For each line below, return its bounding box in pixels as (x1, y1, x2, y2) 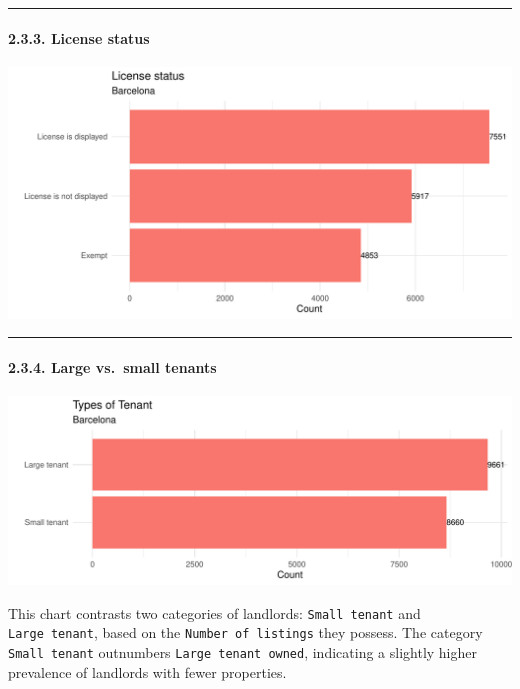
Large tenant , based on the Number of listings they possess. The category (8, 622, 483, 643)
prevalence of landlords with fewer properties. (8, 661, 287, 682)
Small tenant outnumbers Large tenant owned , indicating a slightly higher (8, 642, 477, 663)
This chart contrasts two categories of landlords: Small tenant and (8, 602, 421, 623)
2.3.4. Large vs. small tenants (8, 356, 217, 377)
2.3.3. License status (8, 27, 150, 48)
